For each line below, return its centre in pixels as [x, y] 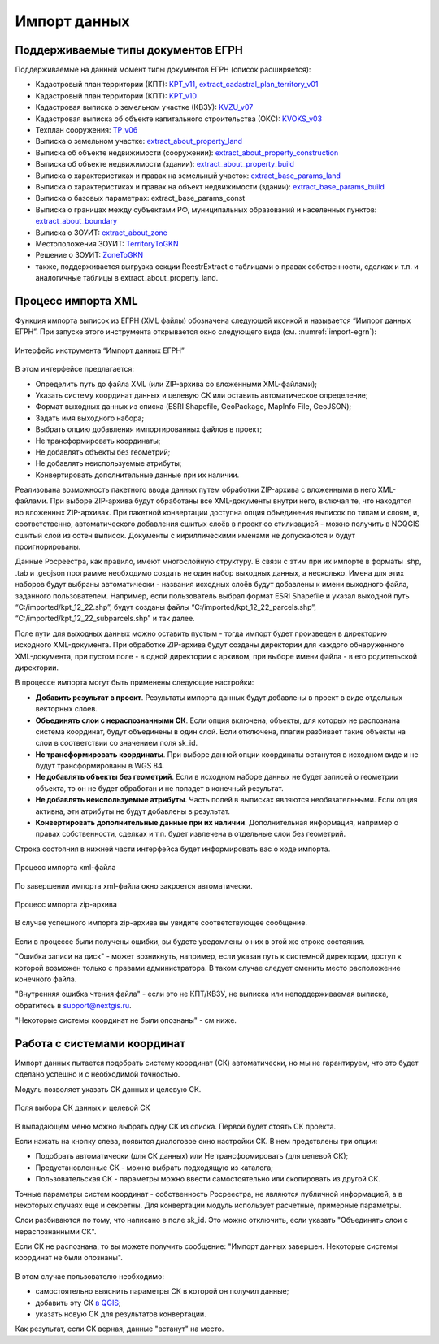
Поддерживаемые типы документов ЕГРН [129, 50]
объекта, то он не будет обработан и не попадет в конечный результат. [159, 788]
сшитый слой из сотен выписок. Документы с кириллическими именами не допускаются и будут [185, 535]
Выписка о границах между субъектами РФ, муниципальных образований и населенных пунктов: [206, 209]
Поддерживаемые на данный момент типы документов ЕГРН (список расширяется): [163, 70]
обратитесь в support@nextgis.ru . [73, 1005]
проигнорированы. [48, 547]
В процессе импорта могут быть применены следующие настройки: [135, 682]
